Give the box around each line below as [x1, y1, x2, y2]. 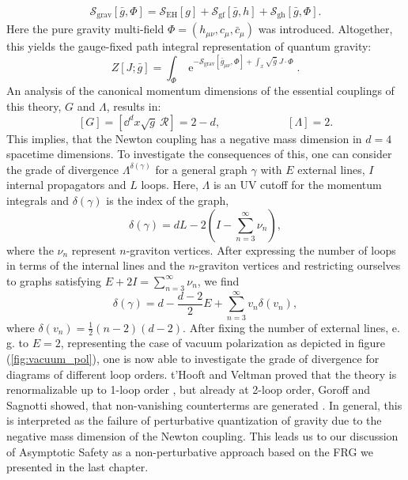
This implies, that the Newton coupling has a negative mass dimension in [6, 130, 362, 146]
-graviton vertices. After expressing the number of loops [126, 241, 396, 258]
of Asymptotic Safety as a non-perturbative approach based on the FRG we [6, 443, 374, 459]
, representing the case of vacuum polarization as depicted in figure [60, 334, 385, 351]
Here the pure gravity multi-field [6, 21, 164, 37]
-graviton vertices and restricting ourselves [195, 257, 401, 274]
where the [6, 241, 54, 258]
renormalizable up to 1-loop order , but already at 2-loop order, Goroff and [6, 381, 371, 398]
